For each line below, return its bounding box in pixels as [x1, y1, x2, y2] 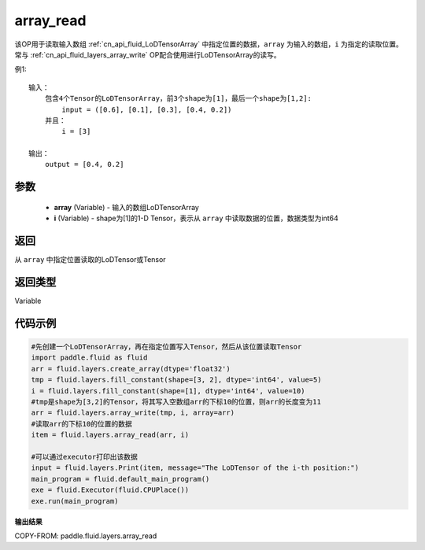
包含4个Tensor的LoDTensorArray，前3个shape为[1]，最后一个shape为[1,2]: [44, 94, 312, 103]
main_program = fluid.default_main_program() [31, 474, 210, 483]
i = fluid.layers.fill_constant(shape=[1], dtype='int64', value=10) [31, 386, 305, 395]
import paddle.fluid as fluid [31, 353, 148, 362]
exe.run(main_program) [31, 496, 119, 505]
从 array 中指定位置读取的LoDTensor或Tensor [14, 255, 166, 264]
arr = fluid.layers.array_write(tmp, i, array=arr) [31, 408, 235, 417]
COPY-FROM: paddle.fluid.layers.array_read [14, 531, 157, 541]
